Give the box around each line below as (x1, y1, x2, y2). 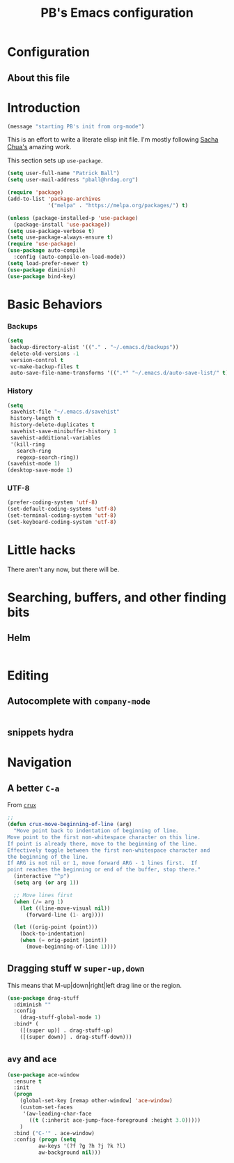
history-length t (10, 415, 61, 422)
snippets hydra (7, 727, 75, 739)
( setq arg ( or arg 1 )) (13, 879, 79, 887)
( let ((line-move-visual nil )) (19, 905, 111, 912)
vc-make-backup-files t (10, 363, 79, 370)
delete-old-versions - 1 (10, 350, 79, 357)
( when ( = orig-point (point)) (19, 937, 108, 944)
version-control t (10, 357, 64, 363)
